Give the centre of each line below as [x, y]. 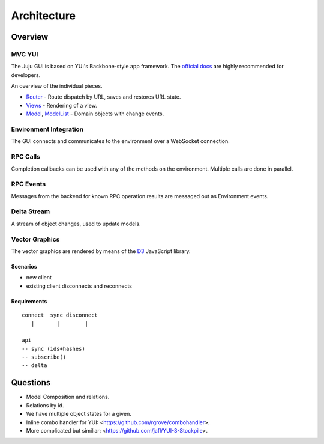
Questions [31, 382]
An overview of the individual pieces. [57, 86]
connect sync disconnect [60, 315]
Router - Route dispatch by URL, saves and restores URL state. [103, 97]
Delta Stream [31, 211]
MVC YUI [25, 54]
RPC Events [28, 184]
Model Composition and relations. [68, 397]
